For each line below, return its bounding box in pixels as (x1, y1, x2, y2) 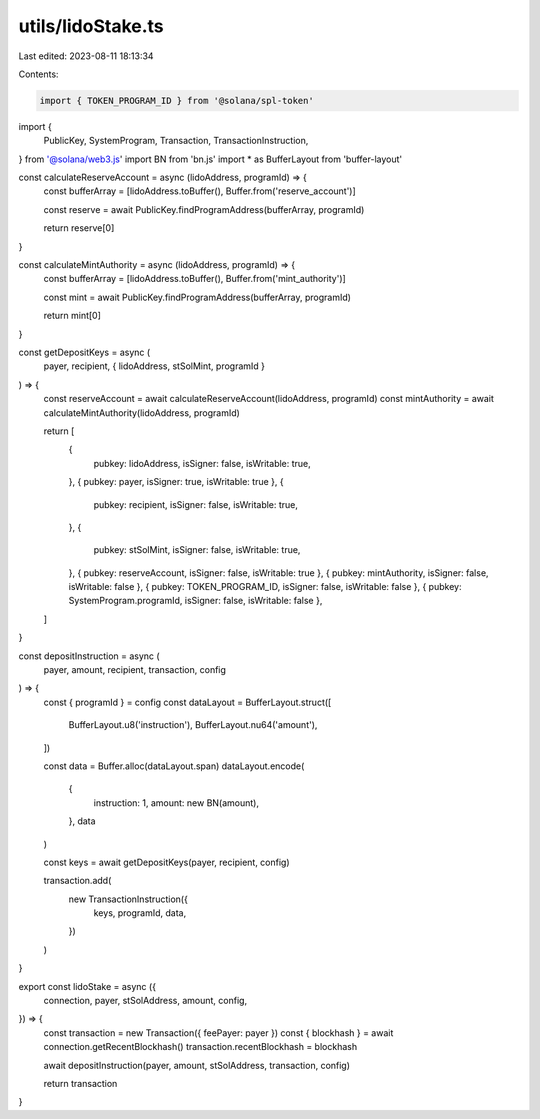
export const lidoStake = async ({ (18, 980, 157, 992)
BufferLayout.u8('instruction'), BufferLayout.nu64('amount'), (68, 719, 318, 731)
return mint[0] (43, 310, 102, 322)
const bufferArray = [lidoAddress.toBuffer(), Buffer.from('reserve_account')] (43, 185, 357, 197)
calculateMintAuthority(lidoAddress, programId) (43, 406, 240, 419)
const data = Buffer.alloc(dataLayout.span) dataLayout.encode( (43, 760, 305, 772)
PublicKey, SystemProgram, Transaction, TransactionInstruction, (43, 135, 309, 147)
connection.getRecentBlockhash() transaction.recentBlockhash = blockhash (43, 1041, 358, 1053)
